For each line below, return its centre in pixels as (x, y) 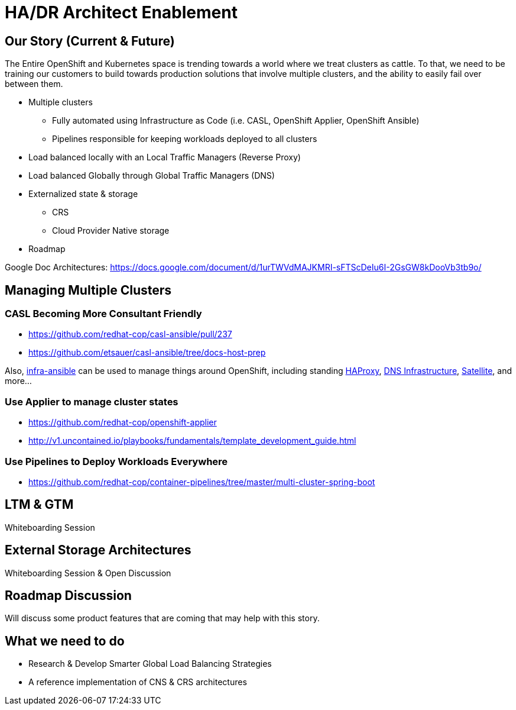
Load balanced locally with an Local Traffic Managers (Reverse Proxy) (165, 157)
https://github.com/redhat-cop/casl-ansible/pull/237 (130, 334)
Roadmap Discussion (68, 596)
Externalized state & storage (83, 194)
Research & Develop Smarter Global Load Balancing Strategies (150, 664)
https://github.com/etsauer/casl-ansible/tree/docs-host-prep (147, 353)
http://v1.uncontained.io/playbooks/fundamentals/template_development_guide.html (192, 441)
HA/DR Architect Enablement (121, 12)
